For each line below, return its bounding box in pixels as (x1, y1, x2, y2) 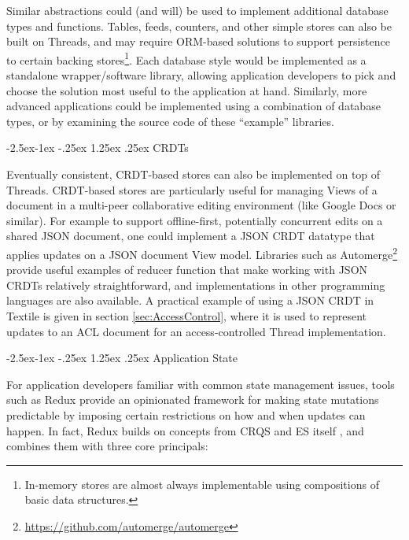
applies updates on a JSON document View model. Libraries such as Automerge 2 (6, 243, 398, 262)
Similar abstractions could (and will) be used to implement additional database (6, 2, 389, 18)
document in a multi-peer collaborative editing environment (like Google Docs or (6, 197, 396, 213)
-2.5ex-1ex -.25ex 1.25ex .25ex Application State (6, 350, 238, 366)
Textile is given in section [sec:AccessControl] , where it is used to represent (6, 308, 367, 324)
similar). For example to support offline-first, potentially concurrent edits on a (6, 212, 383, 228)
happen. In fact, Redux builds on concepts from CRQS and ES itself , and (6, 422, 364, 438)
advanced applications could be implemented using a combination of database (6, 98, 381, 114)
